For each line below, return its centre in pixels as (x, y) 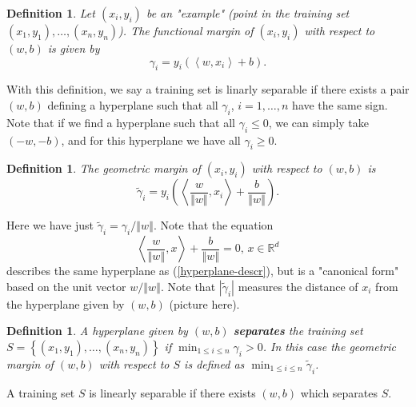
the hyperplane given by (66, 303)
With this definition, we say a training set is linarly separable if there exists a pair (208, 89)
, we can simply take (318, 122)
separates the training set (298, 331)
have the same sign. (340, 104)
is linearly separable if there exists (172, 392)
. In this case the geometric (329, 346)
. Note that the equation (214, 225)
